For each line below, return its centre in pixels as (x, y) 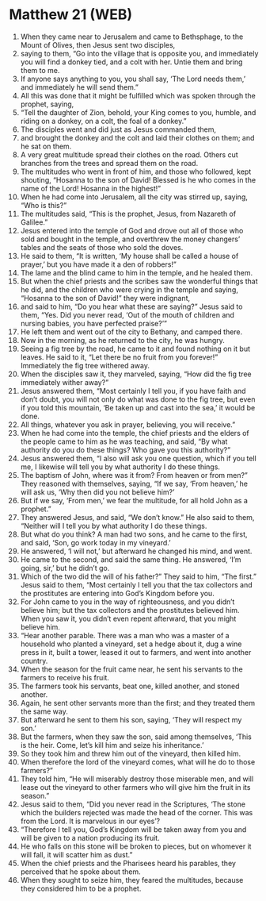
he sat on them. (46, 146)
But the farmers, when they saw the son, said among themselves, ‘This (136, 737)
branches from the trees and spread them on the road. (109, 163)
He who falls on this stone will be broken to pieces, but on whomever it (136, 846)
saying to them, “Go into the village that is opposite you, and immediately (139, 53)
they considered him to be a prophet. (81, 888)
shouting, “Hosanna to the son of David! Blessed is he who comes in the (138, 179)
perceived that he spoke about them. (80, 872)
